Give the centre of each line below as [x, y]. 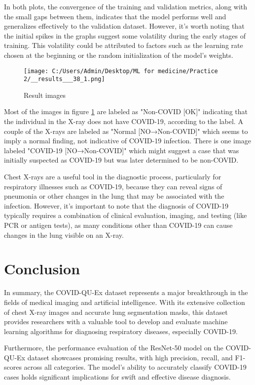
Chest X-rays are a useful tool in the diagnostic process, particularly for [113, 177]
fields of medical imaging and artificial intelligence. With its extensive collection [125, 302]
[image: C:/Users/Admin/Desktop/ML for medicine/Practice [121, 71]
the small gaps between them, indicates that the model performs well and [115, 16]
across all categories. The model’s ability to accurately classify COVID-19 [135, 367]
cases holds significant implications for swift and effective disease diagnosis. [117, 377]
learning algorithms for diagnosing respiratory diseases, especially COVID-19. [121, 331]
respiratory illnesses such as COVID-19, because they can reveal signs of [113, 186]
